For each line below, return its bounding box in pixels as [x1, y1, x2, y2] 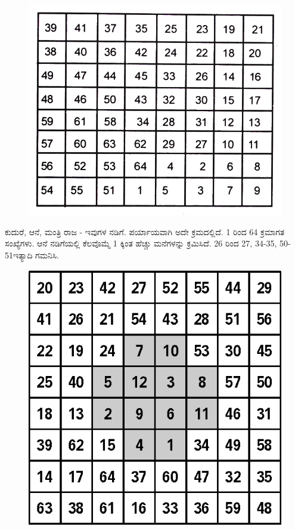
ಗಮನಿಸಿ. [35, 248, 60, 261]
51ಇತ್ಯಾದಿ [5, 248, 33, 261]
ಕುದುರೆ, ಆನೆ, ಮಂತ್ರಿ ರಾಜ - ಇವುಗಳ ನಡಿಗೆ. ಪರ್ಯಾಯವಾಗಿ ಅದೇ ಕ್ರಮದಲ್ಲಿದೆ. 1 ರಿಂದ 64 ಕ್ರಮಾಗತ [5, 225, 285, 238]
